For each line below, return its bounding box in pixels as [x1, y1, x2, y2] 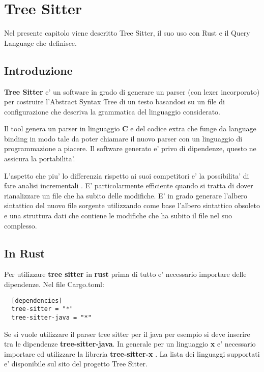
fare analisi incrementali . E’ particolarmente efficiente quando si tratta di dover [4, 180, 253, 191]
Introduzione [4, 62, 73, 78]
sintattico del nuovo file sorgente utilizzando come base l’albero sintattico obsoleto [4, 200, 260, 211]
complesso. [4, 220, 37, 231]
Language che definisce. [4, 37, 77, 48]
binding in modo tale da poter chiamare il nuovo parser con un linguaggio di [4, 133, 243, 144]
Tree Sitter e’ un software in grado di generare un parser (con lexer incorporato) [4, 86, 260, 97]
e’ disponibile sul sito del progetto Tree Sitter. [4, 358, 148, 369]
